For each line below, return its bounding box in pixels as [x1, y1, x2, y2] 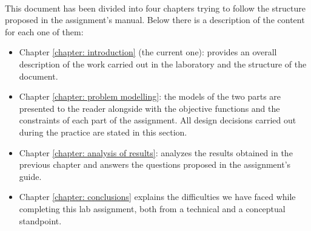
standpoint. [19, 214, 62, 227]
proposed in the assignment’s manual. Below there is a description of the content [5, 13, 305, 26]
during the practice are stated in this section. [19, 125, 187, 138]
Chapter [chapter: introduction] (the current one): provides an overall [19, 46, 277, 58]
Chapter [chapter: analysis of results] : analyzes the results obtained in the [19, 146, 293, 159]
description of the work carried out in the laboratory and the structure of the [19, 57, 307, 70]
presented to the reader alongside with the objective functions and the [19, 102, 280, 114]
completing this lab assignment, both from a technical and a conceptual [19, 202, 286, 215]
